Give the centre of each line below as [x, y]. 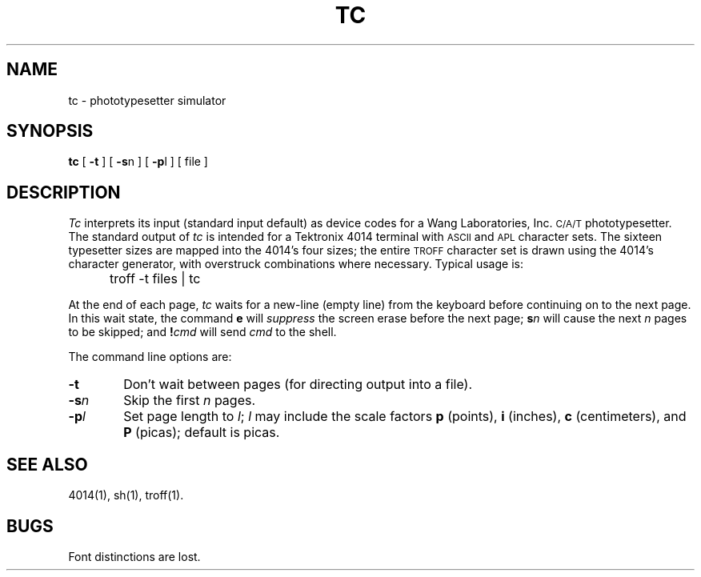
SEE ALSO [47, 464]
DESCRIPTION [64, 192]
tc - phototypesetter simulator [147, 100]
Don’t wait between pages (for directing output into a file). [298, 385]
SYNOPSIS [50, 131]
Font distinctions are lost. [134, 556]
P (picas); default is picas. [202, 433]
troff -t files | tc [155, 279]
